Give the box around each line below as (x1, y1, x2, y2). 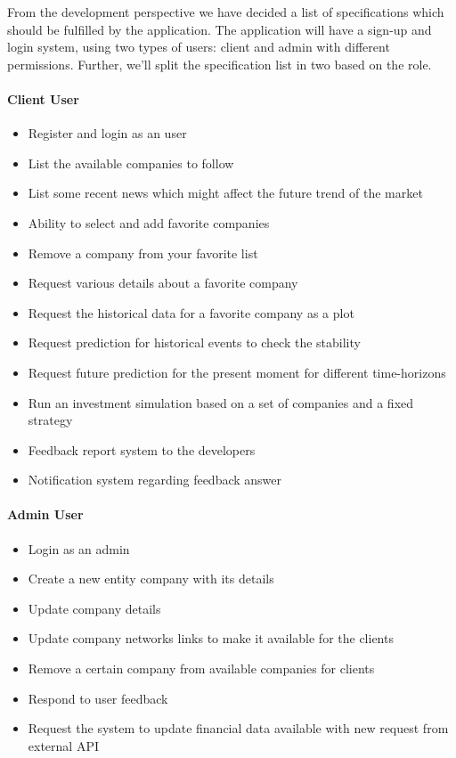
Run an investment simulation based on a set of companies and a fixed (28, 393, 414, 412)
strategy (28, 411, 73, 429)
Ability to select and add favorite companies (28, 213, 270, 232)
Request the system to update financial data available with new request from (28, 719, 449, 738)
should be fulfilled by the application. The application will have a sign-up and (7, 20, 432, 38)
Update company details (28, 599, 161, 617)
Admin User (7, 505, 84, 524)
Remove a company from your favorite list (28, 243, 258, 262)
